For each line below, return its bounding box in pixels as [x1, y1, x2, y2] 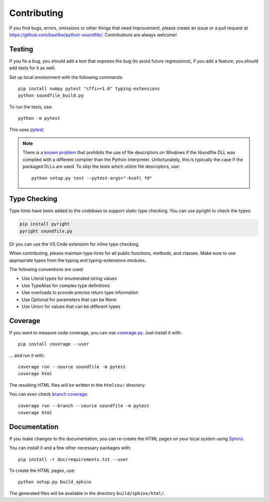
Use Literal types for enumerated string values [21, 275, 117, 281]
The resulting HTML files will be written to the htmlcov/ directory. [9, 382, 146, 388]
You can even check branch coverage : [9, 391, 89, 397]
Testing [9, 45, 33, 53]
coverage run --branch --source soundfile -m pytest [18, 403, 149, 409]
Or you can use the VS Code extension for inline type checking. [9, 241, 139, 247]
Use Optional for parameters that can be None [21, 296, 117, 302]
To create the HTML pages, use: [9, 468, 76, 474]
